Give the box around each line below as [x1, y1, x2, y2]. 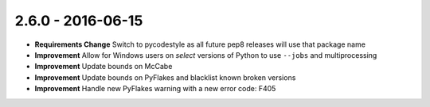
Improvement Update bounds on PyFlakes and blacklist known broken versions [34, 72, 296, 82]
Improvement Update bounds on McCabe [34, 62, 173, 71]
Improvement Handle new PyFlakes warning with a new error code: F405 [34, 84, 276, 94]
